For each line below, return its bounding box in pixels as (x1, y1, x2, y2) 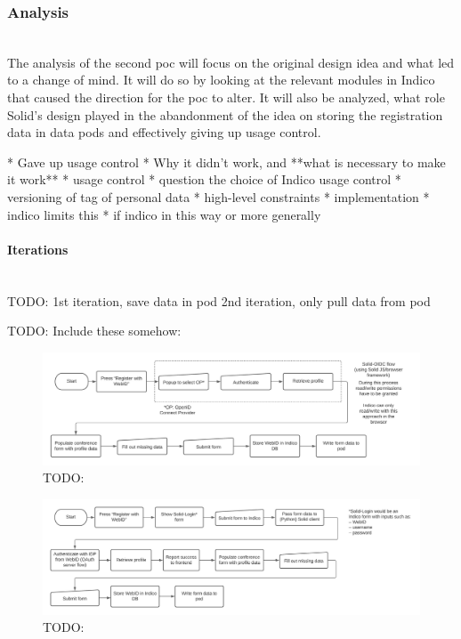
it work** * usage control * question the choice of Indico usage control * (7, 170, 401, 189)
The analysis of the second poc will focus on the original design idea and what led (7, 53, 455, 71)
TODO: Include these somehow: (7, 321, 182, 340)
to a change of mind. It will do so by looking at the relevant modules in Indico (7, 70, 435, 89)
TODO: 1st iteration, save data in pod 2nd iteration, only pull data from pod (7, 291, 431, 310)
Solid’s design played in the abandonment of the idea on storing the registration (7, 105, 443, 124)
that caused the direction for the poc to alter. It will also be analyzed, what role (7, 88, 445, 106)
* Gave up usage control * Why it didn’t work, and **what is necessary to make (7, 152, 446, 171)
